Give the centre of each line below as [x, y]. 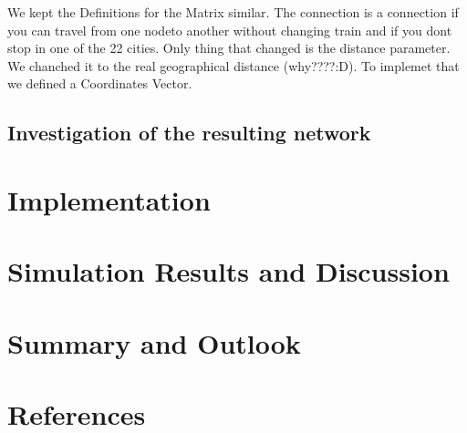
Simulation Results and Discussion [228, 271]
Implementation [109, 199]
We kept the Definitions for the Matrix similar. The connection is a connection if [233, 12]
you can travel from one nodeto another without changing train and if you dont [230, 30]
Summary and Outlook [154, 342]
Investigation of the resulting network [189, 133]
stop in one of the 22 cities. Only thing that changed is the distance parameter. [229, 48]
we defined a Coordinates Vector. [100, 83]
